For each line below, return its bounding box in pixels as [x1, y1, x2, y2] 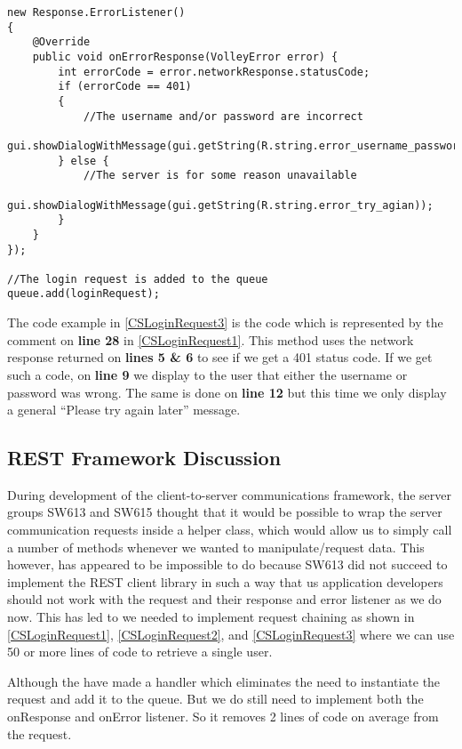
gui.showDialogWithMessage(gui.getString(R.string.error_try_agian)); [7, 198, 434, 212]
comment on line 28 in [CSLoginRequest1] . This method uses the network [7, 330, 414, 349]
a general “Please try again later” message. [7, 400, 241, 419]
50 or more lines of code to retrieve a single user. [7, 642, 273, 661]
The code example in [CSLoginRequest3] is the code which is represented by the [7, 313, 443, 332]
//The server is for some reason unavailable [83, 169, 357, 182]
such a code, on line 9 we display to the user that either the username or [7, 365, 408, 383]
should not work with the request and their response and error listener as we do [7, 590, 442, 608]
